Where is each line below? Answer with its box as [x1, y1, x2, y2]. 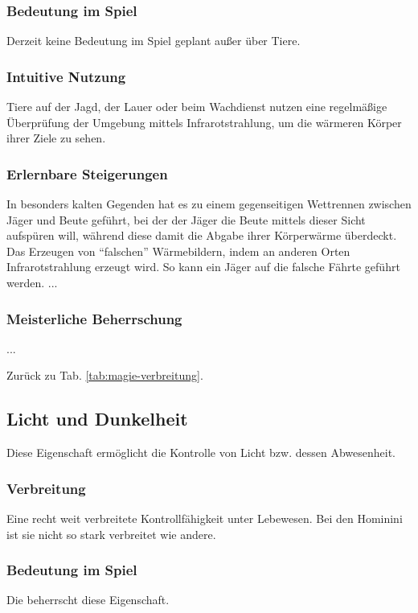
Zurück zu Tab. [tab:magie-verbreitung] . [6, 367, 203, 384]
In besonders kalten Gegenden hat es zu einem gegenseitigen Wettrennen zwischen [6, 195, 412, 212]
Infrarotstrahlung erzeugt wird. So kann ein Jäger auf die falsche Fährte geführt [6, 258, 400, 275]
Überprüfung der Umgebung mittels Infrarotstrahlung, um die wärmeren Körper [6, 113, 402, 130]
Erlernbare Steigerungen [6, 163, 168, 183]
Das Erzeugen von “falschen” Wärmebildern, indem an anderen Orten [6, 242, 350, 259]
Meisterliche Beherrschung [6, 308, 182, 328]
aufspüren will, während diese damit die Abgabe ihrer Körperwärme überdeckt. [6, 227, 397, 244]
